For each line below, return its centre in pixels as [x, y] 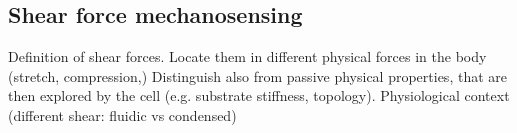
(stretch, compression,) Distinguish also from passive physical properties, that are [257, 75]
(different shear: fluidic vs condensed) [122, 114]
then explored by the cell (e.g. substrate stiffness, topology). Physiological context [259, 95]
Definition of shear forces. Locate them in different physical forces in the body [247, 56]
